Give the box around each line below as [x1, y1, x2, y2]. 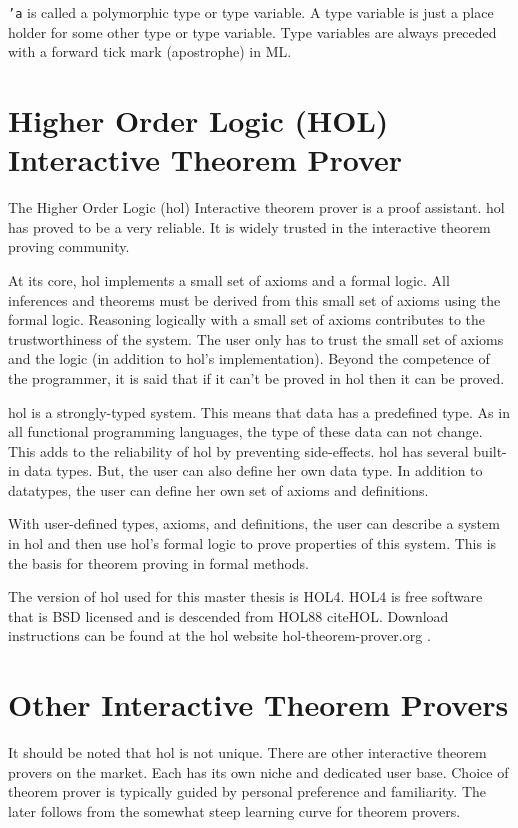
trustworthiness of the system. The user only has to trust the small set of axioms [8, 328, 504, 349]
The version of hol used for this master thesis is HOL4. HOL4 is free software [8, 586, 483, 607]
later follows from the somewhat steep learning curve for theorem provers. [8, 800, 461, 821]
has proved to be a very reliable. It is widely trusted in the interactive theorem [8, 216, 491, 237]
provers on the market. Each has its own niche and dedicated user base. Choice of [8, 761, 509, 782]
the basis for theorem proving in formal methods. [8, 552, 310, 573]
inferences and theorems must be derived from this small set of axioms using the [8, 289, 501, 310]
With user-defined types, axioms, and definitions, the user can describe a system [8, 513, 500, 534]
